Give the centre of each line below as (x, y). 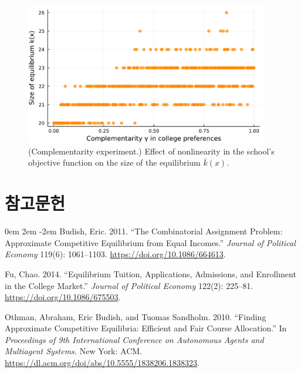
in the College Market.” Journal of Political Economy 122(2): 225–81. (129, 285)
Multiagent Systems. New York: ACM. (74, 351)
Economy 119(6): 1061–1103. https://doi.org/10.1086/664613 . (115, 254)
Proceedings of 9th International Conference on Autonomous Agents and (134, 339)
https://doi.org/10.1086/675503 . (63, 297)
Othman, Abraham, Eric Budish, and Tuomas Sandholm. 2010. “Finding (136, 316)
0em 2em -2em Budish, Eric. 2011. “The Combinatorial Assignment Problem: (144, 231)
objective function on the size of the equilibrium (114, 162)
